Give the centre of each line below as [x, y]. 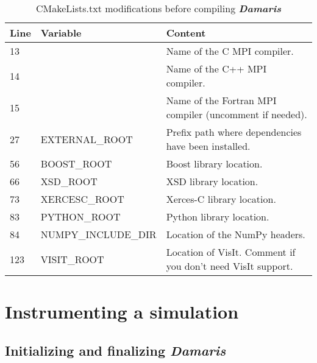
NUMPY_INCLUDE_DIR [98, 234]
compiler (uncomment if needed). [237, 114]
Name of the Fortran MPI [221, 100]
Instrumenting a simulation [122, 312]
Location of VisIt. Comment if [231, 252]
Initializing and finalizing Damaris [116, 350]
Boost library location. [214, 164]
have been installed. [208, 146]
